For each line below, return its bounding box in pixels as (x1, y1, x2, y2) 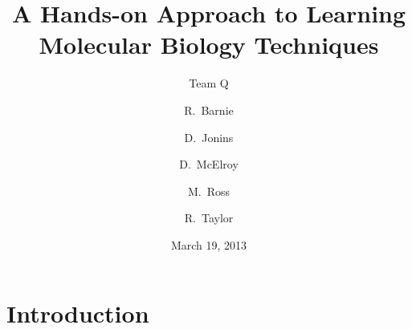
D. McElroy (179, 156, 239, 173)
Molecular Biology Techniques (39, 28, 379, 61)
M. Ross (187, 182, 230, 199)
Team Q (189, 75, 229, 91)
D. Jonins (184, 128, 234, 145)
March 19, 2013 (170, 236, 247, 253)
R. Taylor (184, 209, 234, 226)
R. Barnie (184, 101, 234, 118)
